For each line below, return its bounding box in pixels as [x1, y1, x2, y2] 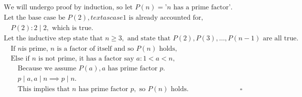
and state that [127, 35, 171, 42]
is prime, [22, 45, 49, 53]
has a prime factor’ [173, 4, 231, 11]
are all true [263, 35, 297, 42]
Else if [10, 55, 30, 63]
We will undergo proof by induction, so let [3, 4, 133, 11]
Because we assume [17, 65, 76, 72]
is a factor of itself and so [56, 45, 134, 53]
